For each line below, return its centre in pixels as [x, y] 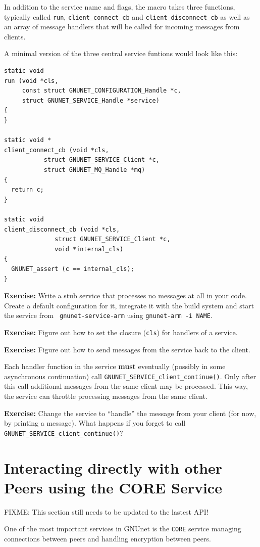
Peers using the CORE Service [113, 487]
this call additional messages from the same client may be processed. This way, [126, 386]
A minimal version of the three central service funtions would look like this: [121, 53]
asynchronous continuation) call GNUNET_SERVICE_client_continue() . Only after [130, 376]
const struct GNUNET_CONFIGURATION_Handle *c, [101, 91]
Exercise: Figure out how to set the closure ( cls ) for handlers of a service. [121, 332]
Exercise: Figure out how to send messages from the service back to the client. [127, 349]
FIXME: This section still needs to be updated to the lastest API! [106, 511]
